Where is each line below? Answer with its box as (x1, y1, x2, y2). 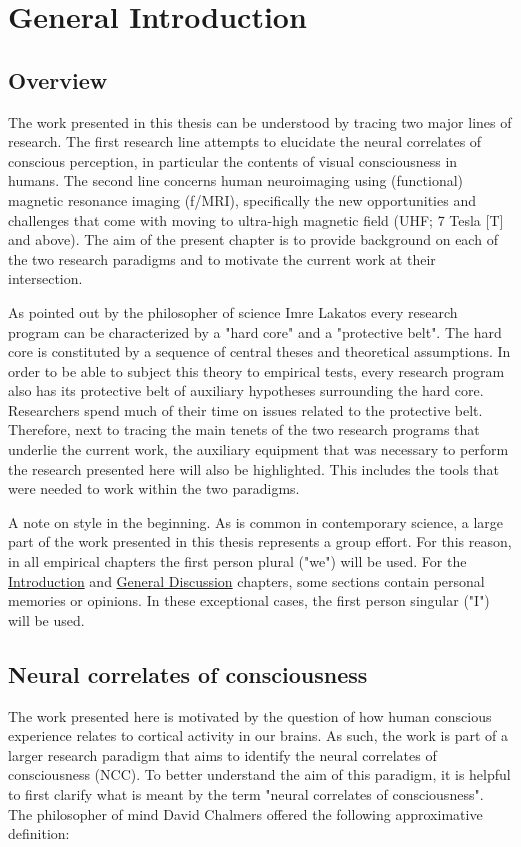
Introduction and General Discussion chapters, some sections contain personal (8, 570, 485, 591)
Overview (8, 64, 108, 95)
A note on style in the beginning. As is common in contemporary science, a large (8, 511, 504, 532)
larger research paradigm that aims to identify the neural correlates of (8, 744, 437, 765)
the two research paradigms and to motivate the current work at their (8, 248, 436, 269)
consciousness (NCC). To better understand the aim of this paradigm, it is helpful (8, 764, 511, 785)
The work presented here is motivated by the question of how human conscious (8, 705, 492, 726)
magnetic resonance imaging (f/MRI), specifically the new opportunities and (8, 189, 476, 210)
